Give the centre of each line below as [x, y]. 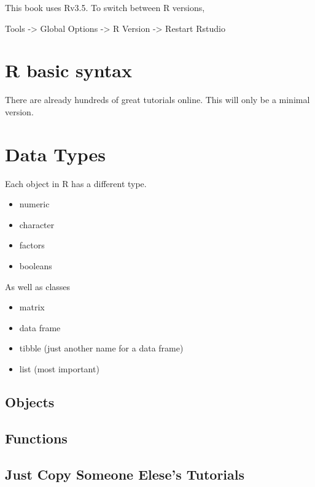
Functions [36, 438]
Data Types [55, 154]
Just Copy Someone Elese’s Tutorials [125, 474]
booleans [36, 266]
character [37, 224]
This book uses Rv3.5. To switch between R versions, [105, 7]
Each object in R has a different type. [76, 183]
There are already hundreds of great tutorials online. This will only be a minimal [157, 100]
